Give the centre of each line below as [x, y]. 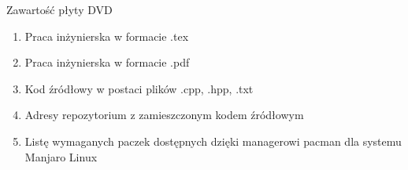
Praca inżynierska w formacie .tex [107, 36]
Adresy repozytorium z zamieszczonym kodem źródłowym [164, 115]
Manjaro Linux [61, 156]
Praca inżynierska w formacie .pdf [107, 62]
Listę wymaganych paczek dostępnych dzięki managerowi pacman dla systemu [213, 141]
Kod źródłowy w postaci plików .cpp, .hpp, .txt [139, 88]
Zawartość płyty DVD [59, 9]
